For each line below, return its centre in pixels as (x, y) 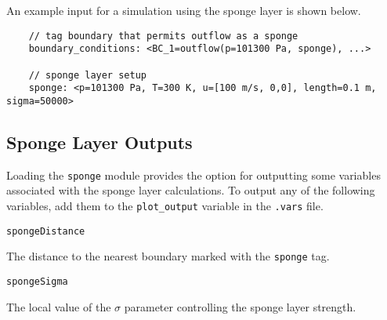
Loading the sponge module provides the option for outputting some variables (193, 175)
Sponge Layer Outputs (99, 142)
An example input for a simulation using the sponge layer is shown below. (184, 10)
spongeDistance (46, 231)
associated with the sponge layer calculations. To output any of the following (191, 190)
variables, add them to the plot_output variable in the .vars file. (165, 205)
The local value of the (59, 306)
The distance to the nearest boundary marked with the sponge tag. (168, 256)
